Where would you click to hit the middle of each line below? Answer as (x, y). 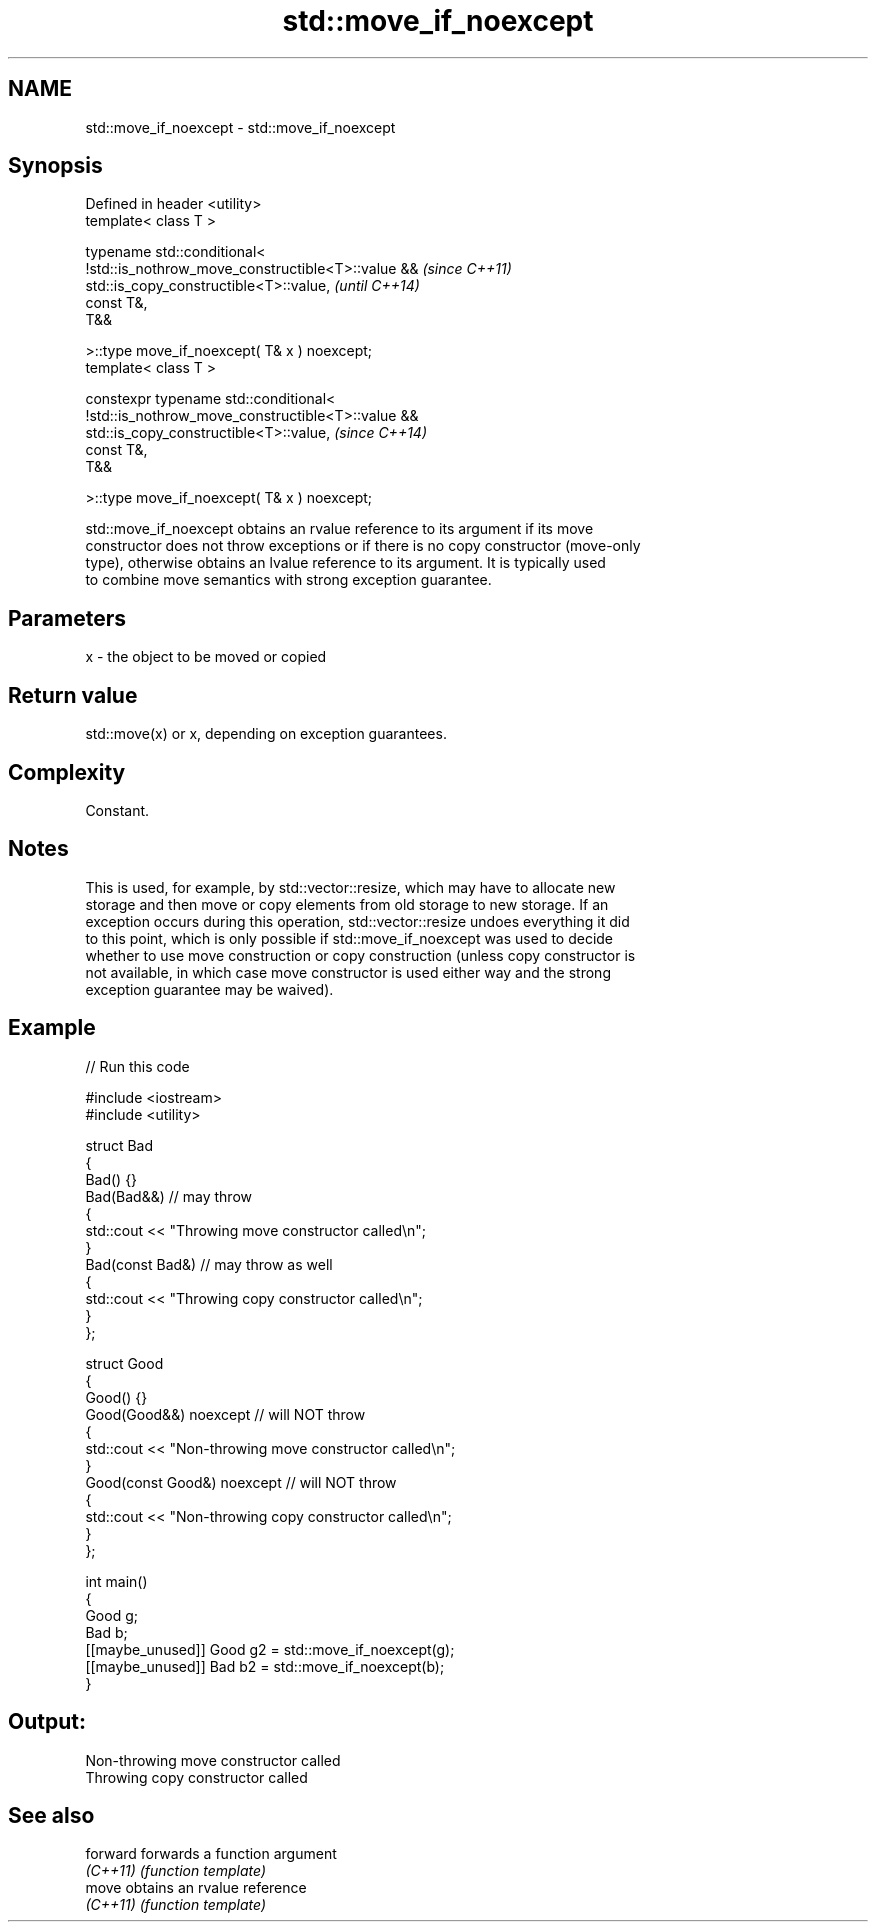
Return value (73, 695)
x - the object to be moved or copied (206, 657)
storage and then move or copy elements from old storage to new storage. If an (347, 904)
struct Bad (119, 1145)
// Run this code (137, 1066)
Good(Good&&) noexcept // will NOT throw (225, 1414)
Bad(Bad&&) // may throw (169, 1196)
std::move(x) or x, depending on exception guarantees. (266, 734)
